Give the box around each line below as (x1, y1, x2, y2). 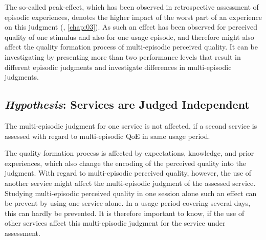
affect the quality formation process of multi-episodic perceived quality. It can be (5, 41, 258, 52)
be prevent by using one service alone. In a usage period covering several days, (5, 198, 251, 208)
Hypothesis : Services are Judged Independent (5, 97, 250, 112)
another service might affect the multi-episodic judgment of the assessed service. (5, 177, 256, 188)
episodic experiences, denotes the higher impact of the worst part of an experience (5, 11, 262, 22)
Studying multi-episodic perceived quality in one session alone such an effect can (5, 187, 257, 198)
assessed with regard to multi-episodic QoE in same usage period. (5, 130, 210, 141)
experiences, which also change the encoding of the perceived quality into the (5, 157, 246, 168)
